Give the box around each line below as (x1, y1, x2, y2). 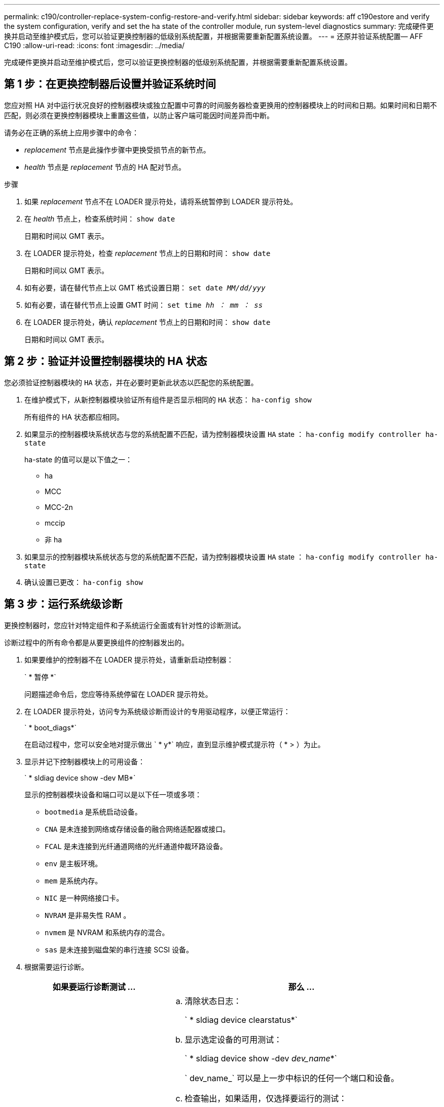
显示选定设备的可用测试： (184, 1034, 282, 1045)
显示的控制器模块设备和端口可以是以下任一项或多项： (24, 790, 202, 799)
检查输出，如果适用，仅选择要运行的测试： (184, 1093, 347, 1103)
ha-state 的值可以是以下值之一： (24, 455, 133, 464)
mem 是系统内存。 (45, 876, 102, 885)
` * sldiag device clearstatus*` (184, 1014, 298, 1025)
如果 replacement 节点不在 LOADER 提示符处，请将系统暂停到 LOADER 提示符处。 (24, 197, 298, 206)
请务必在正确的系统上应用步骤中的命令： (4, 128, 139, 137)
